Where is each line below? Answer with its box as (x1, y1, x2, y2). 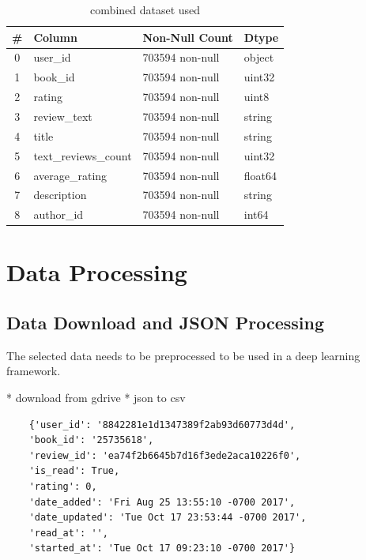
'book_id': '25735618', (28, 434, 154, 446)
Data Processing (6, 256, 187, 288)
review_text (33, 107, 92, 124)
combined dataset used (90, 2, 201, 17)
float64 (243, 167, 277, 183)
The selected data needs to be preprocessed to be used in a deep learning (6, 347, 360, 363)
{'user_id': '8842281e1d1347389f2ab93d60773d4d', (28, 419, 296, 430)
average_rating (33, 167, 108, 183)
